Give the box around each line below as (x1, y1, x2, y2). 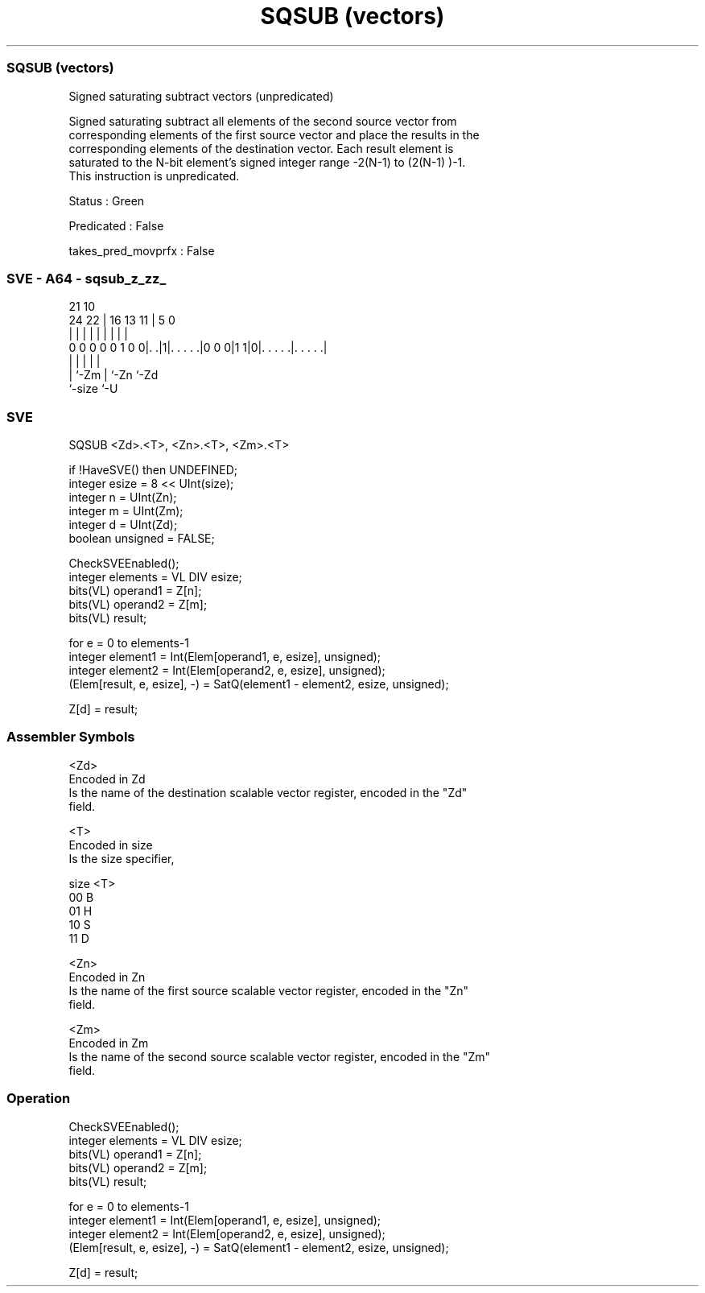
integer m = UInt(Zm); (68, 504, 183, 518)
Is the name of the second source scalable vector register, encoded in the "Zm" (68, 1049, 491, 1064)
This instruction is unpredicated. (68, 168, 240, 183)
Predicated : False (68, 218, 164, 233)
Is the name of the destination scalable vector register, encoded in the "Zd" (68, 785, 468, 799)
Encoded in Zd (68, 771, 146, 786)
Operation (6, 1090, 71, 1107)
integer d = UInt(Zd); (68, 518, 178, 531)
